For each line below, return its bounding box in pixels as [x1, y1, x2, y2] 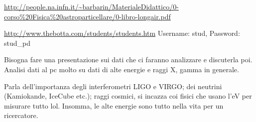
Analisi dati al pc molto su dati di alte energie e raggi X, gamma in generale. [4, 64, 239, 74]
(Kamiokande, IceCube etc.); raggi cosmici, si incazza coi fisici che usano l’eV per [4, 91, 252, 101]
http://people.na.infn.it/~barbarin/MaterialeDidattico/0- [4, 1, 179, 11]
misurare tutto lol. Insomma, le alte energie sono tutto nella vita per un [4, 100, 224, 111]
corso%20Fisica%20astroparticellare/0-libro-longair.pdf [4, 11, 171, 21]
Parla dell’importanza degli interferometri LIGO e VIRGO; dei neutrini [4, 81, 222, 91]
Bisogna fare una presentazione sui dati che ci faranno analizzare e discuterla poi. [4, 54, 253, 65]
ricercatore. [4, 110, 38, 121]
